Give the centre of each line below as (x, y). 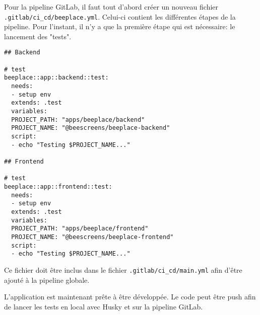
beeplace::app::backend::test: (56, 78)
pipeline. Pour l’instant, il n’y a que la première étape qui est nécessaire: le (120, 26)
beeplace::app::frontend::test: (58, 186)
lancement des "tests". (38, 36)
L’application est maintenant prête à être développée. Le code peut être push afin (130, 297)
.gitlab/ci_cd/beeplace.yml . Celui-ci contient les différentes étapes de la (120, 16)
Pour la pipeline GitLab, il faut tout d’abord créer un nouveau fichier (111, 7)
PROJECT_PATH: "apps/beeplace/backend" (78, 120)
